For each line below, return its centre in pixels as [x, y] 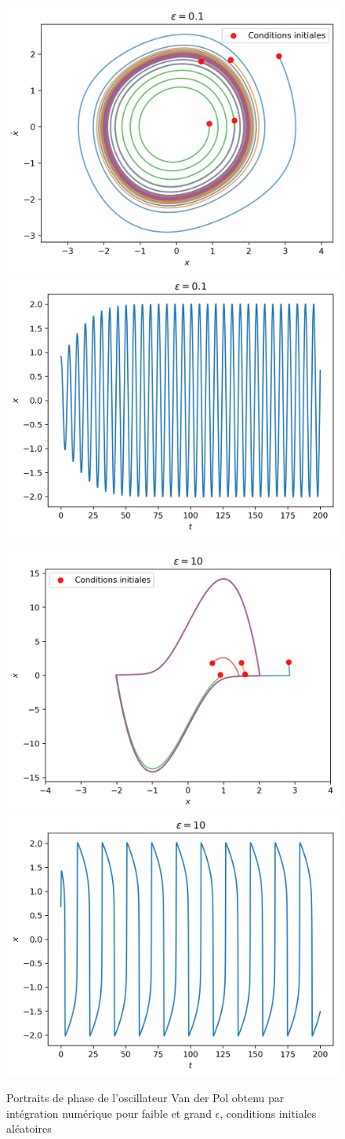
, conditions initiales [268, 1113]
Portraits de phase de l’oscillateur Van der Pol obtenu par [145, 1098]
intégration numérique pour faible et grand [109, 1113]
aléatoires [29, 1128]
